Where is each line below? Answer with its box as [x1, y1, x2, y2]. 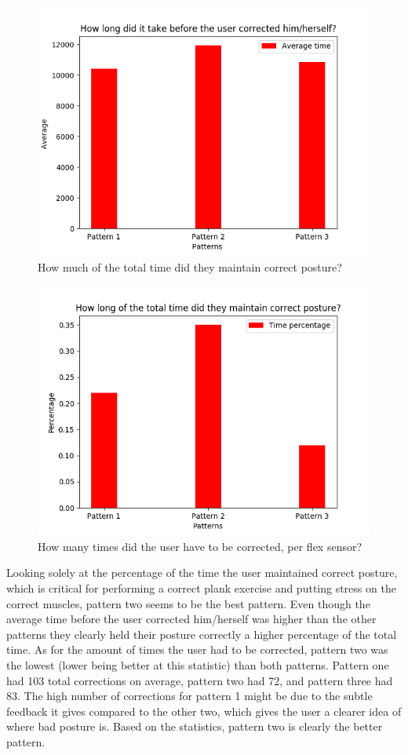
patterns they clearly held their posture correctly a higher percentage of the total [6, 626, 397, 642]
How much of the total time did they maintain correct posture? [38, 258, 342, 275]
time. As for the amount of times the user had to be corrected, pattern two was [6, 641, 388, 658]
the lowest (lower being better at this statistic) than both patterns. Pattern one [6, 656, 389, 673]
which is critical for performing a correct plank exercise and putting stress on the [6, 579, 396, 596]
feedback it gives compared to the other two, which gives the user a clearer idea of [6, 702, 402, 719]
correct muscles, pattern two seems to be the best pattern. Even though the [6, 595, 370, 611]
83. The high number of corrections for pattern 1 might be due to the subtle [6, 688, 373, 704]
